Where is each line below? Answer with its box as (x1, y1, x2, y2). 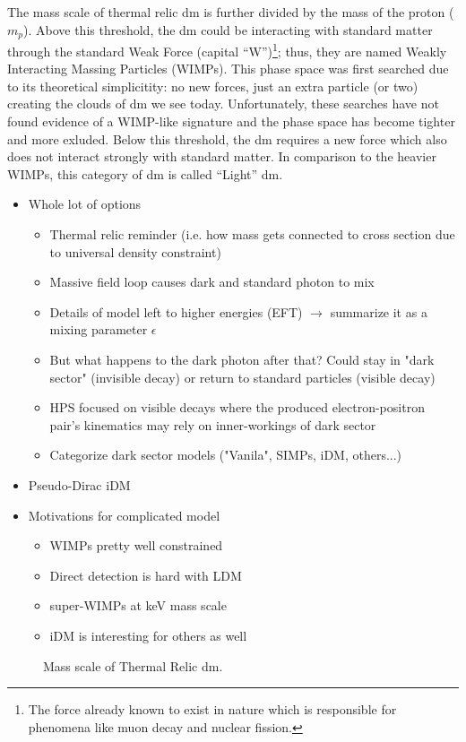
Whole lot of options (28, 194, 142, 213)
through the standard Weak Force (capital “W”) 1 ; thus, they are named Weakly (7, 39, 447, 60)
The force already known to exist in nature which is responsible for (28, 700, 397, 719)
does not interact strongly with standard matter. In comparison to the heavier (7, 147, 436, 166)
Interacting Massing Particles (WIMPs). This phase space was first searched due (7, 59, 449, 78)
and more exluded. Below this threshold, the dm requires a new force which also (7, 129, 447, 148)
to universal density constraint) (49, 242, 221, 261)
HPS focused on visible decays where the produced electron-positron (49, 398, 425, 417)
